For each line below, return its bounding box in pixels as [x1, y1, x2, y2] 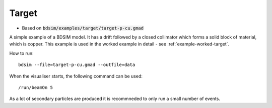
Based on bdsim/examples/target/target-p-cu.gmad [22, 25, 144, 31]
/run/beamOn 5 [18, 84, 53, 90]
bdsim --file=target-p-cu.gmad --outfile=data [18, 62, 135, 67]
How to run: [9, 50, 34, 56]
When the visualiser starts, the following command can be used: [9, 73, 143, 79]
